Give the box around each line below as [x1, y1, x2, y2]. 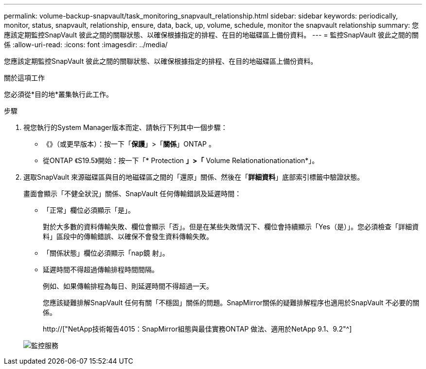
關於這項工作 [4, 74, 45, 82]
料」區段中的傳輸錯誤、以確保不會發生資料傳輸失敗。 [43, 232, 213, 240]
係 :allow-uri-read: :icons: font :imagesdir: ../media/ [4, 40, 168, 49]
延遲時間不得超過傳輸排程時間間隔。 [43, 265, 159, 274]
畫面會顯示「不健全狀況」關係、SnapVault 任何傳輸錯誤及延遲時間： [23, 189, 242, 198]
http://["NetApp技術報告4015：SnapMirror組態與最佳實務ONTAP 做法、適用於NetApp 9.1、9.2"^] [43, 325, 352, 333]
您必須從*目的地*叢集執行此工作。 [4, 90, 113, 98]
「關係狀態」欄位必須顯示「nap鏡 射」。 [43, 249, 169, 257]
